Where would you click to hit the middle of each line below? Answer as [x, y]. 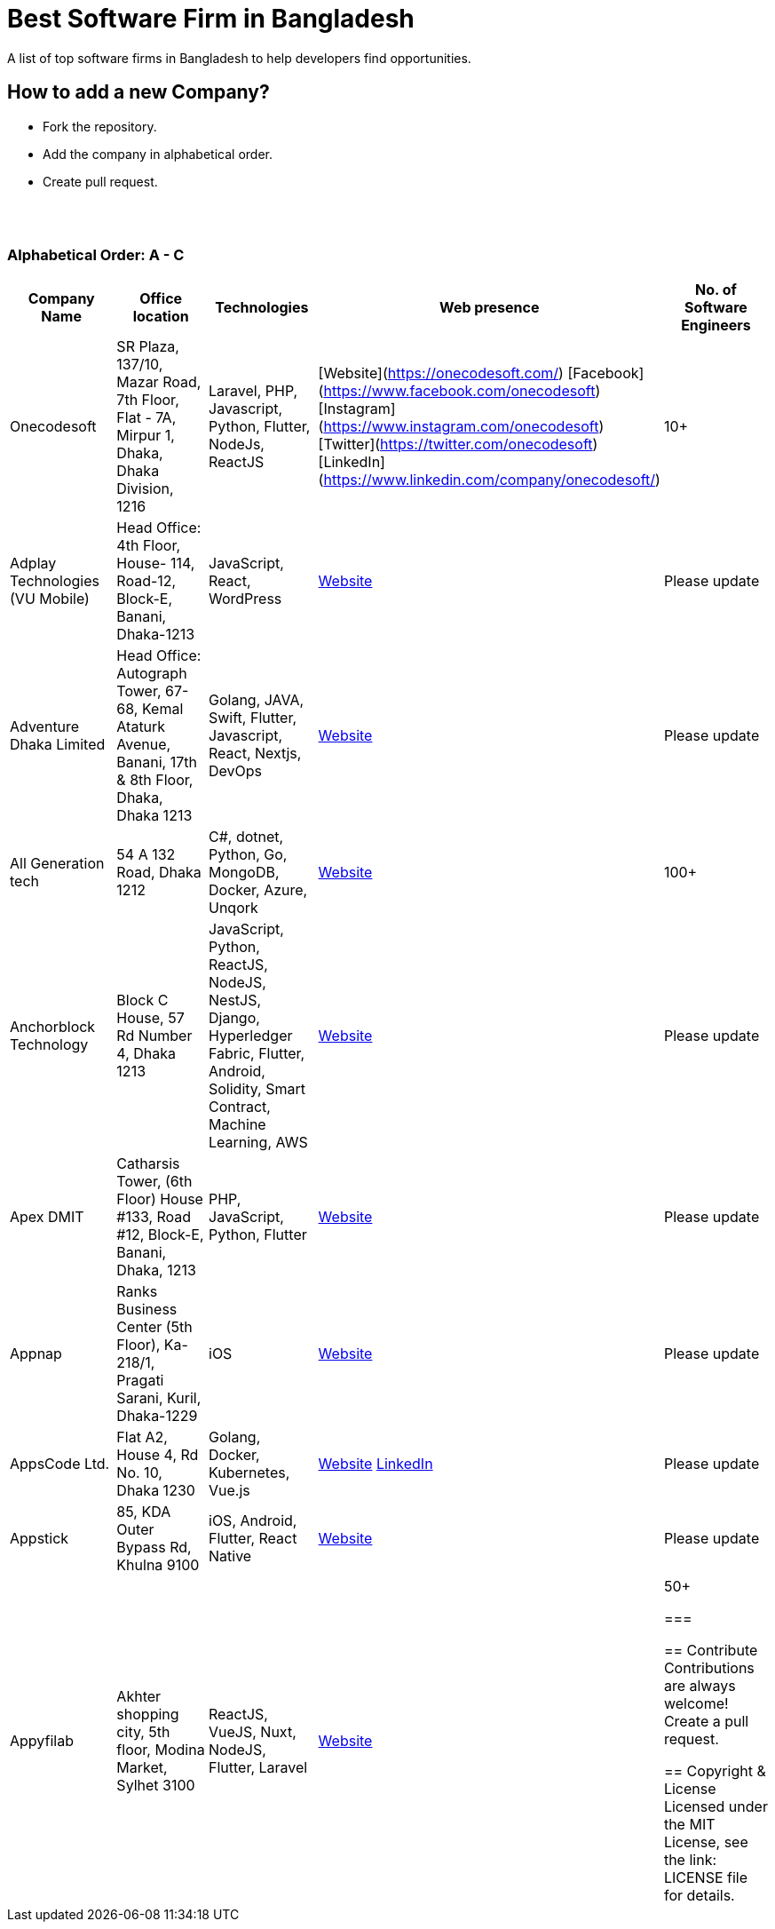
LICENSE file [706, 1878]
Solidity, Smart [257, 1089]
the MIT [689, 1825]
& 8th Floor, [155, 780]
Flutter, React [253, 1539]
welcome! [696, 1704]
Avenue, [144, 745]
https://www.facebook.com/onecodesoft [459, 391]
